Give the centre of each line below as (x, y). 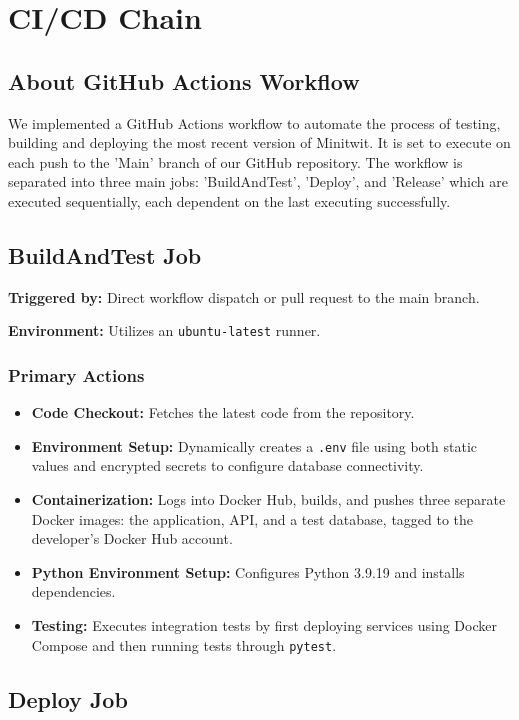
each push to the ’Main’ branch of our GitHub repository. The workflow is (235, 161)
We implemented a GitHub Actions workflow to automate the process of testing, (254, 122)
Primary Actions (76, 374)
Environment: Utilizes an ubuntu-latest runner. (164, 330)
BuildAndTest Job (105, 254)
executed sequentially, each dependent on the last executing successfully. (229, 200)
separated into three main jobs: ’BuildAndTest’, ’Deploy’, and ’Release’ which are (258, 181)
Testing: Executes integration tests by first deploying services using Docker (264, 625)
